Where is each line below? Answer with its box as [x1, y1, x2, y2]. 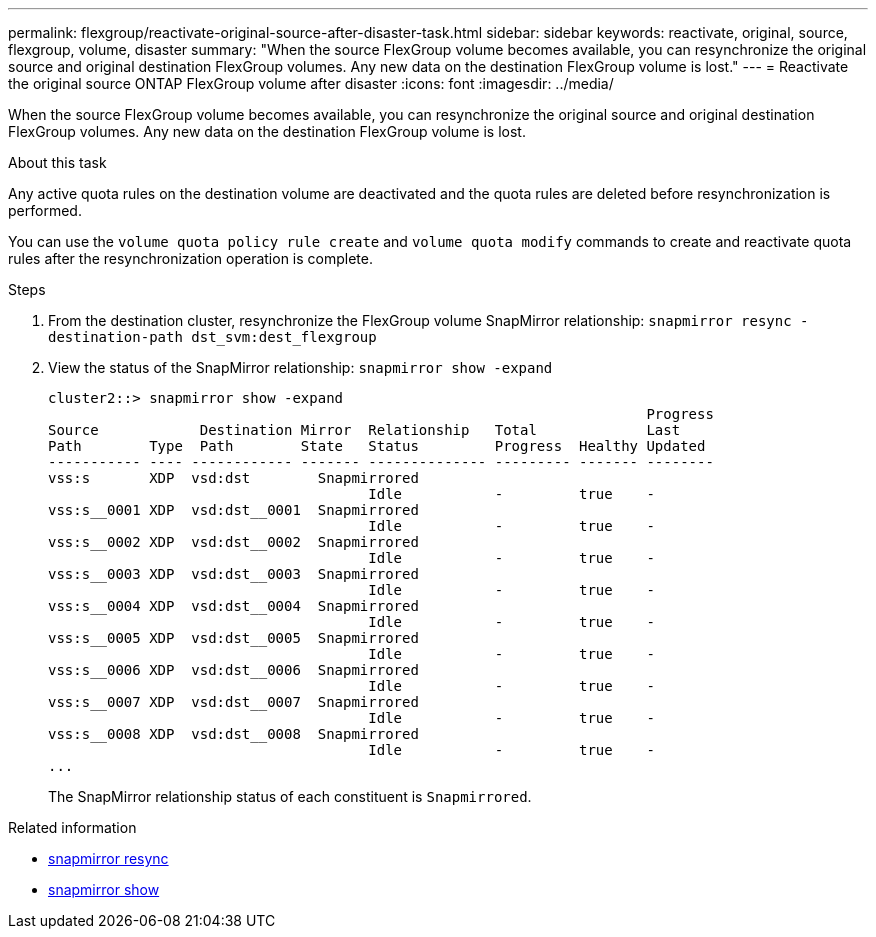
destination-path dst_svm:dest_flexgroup [48, 329, 377, 345]
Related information [8, 819, 137, 836]
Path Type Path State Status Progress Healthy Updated [48, 438, 706, 454]
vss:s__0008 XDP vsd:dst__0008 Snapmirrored [48, 726, 419, 742]
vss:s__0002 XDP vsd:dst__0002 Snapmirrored [48, 534, 419, 550]
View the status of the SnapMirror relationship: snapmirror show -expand [48, 359, 553, 376]
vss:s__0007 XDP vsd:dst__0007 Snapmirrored [48, 694, 419, 710]
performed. [8, 202, 82, 219]
